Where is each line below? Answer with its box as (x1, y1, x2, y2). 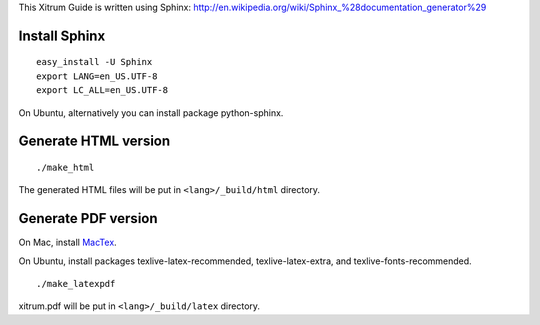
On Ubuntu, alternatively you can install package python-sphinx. (18, 106, 284, 119)
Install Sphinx (18, 27, 106, 44)
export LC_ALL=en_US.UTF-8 (36, 85, 169, 96)
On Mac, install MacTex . (18, 236, 117, 249)
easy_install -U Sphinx (36, 56, 153, 68)
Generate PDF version (18, 210, 159, 227)
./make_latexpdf (36, 278, 116, 290)
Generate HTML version (18, 133, 171, 150)
